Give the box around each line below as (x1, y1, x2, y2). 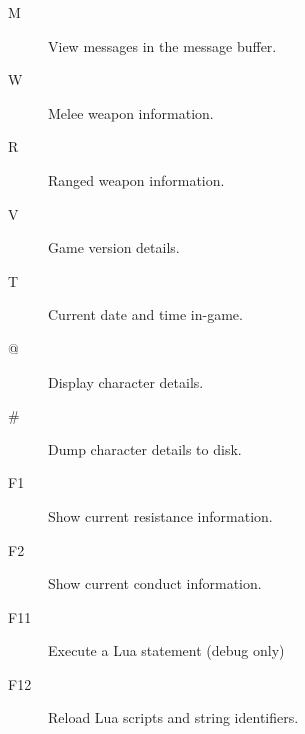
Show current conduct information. (48, 573, 262, 594)
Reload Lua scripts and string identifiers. (48, 707, 299, 728)
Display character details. (48, 371, 204, 392)
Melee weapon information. (48, 102, 214, 123)
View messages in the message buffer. (48, 35, 277, 56)
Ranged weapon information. (48, 169, 225, 190)
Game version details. (48, 237, 180, 258)
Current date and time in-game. (48, 304, 243, 325)
